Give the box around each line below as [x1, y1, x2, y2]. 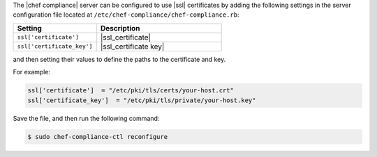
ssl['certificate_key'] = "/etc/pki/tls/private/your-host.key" [27, 96, 256, 104]
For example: [13, 68, 51, 76]
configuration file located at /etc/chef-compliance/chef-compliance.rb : [13, 10, 239, 19]
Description [100, 23, 140, 33]
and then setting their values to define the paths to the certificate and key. [13, 55, 226, 63]
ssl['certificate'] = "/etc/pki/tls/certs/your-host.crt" [27, 87, 234, 94]
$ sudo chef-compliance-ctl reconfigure [27, 133, 168, 140]
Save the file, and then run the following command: [13, 114, 160, 122]
